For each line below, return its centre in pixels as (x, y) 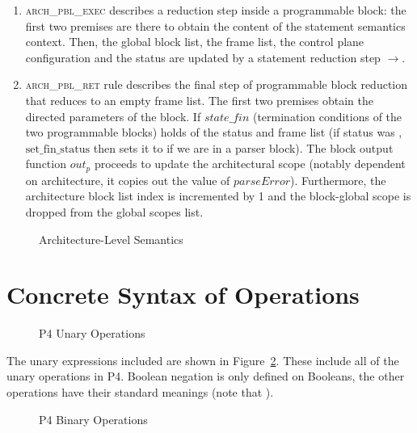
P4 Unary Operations (92, 333)
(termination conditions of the (327, 116)
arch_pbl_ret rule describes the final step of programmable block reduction (217, 84)
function (46, 164)
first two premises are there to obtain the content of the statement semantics (215, 25)
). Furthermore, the (338, 180)
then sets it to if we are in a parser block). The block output (243, 147)
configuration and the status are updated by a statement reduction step (203, 57)
